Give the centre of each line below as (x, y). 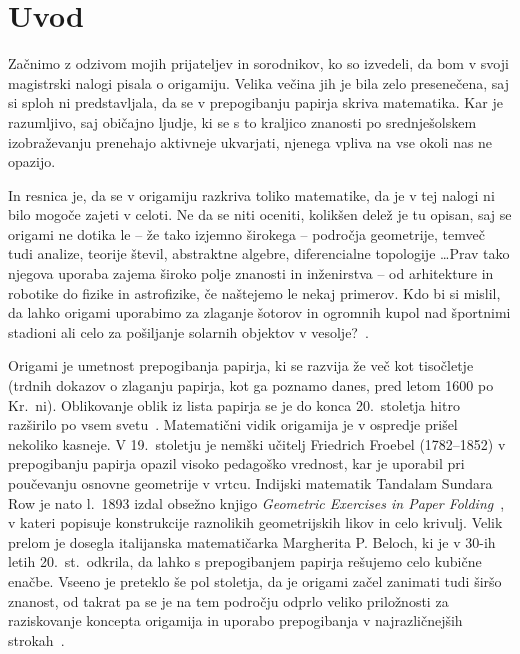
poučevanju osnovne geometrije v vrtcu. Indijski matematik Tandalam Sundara (250, 483)
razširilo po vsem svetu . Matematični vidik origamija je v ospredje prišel (233, 424)
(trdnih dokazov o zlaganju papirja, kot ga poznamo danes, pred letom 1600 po (251, 385)
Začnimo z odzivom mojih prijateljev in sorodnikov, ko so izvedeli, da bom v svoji (258, 63)
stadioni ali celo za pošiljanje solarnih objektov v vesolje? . (188, 331)
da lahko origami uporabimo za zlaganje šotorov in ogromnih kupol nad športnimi (259, 312)
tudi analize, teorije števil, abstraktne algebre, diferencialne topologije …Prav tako (259, 253)
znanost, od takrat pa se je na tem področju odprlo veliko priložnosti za (228, 600)
